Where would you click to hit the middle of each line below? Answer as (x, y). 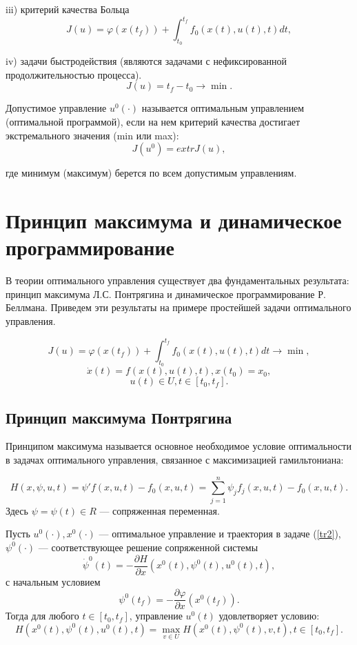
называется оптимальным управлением (223, 108)
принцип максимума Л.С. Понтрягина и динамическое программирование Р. (166, 294)
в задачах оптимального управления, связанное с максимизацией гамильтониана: (175, 460)
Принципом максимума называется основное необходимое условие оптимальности (178, 446)
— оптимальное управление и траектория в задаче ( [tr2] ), (220, 534)
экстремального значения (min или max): (92, 135)
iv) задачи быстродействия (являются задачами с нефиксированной (146, 61)
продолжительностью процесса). (74, 74)
